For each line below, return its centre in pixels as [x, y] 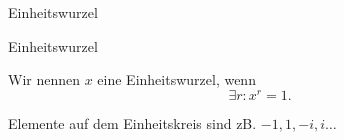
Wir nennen [44, 79]
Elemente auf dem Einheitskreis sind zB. [132, 122]
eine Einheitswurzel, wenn [176, 79]
